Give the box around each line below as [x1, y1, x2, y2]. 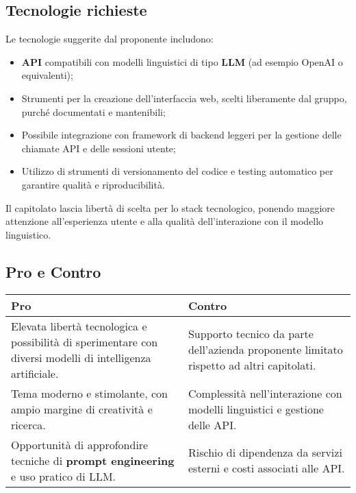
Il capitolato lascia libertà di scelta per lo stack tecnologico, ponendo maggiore [5, 200, 335, 215]
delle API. [188, 416, 237, 433]
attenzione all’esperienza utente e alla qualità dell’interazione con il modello [5, 214, 324, 228]
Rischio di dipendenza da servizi [188, 444, 342, 461]
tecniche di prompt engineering [11, 452, 175, 468]
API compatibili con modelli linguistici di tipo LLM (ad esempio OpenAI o [21, 54, 343, 69]
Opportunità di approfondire [11, 436, 149, 453]
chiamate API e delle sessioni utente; [21, 141, 176, 155]
